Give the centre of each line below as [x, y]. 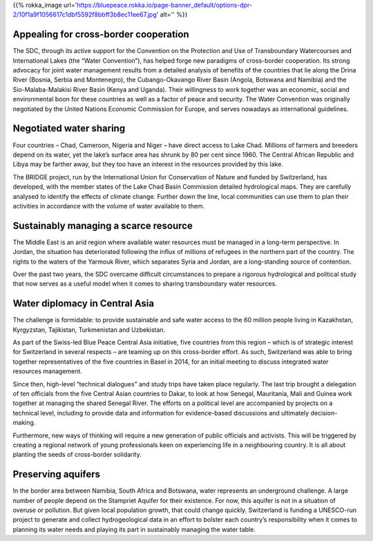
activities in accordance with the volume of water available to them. [109, 206]
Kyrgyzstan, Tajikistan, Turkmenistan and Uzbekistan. [89, 329]
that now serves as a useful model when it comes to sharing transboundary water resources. [145, 284]
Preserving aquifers [56, 474]
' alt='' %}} [172, 14]
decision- [324, 413]
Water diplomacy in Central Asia [84, 304]
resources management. [48, 371]
